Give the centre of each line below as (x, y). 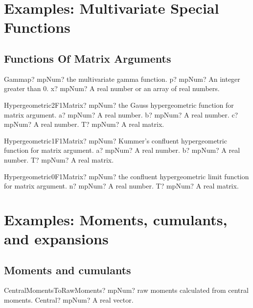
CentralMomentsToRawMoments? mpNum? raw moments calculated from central (126, 290)
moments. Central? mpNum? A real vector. (69, 300)
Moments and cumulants (68, 270)
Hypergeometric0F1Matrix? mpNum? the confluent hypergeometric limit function (126, 176)
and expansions (56, 239)
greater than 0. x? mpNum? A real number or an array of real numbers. (112, 88)
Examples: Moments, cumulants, (116, 219)
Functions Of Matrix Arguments (88, 58)
